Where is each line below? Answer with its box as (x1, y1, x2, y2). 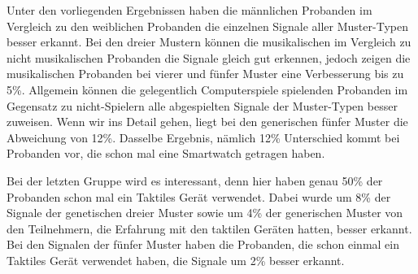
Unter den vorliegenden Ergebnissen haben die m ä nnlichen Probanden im (7, 2, 372, 18)
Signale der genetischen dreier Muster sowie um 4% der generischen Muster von (7, 204, 403, 221)
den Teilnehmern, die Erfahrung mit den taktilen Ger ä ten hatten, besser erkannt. (7, 220, 412, 237)
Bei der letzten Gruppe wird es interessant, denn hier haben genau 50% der (7, 172, 383, 189)
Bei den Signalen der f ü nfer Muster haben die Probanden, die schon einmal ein (7, 236, 399, 253)
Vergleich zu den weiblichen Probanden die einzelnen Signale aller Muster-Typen (7, 17, 408, 34)
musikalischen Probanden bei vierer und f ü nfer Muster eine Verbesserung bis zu (7, 65, 404, 82)
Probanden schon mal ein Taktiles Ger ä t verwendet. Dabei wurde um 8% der (7, 188, 391, 205)
